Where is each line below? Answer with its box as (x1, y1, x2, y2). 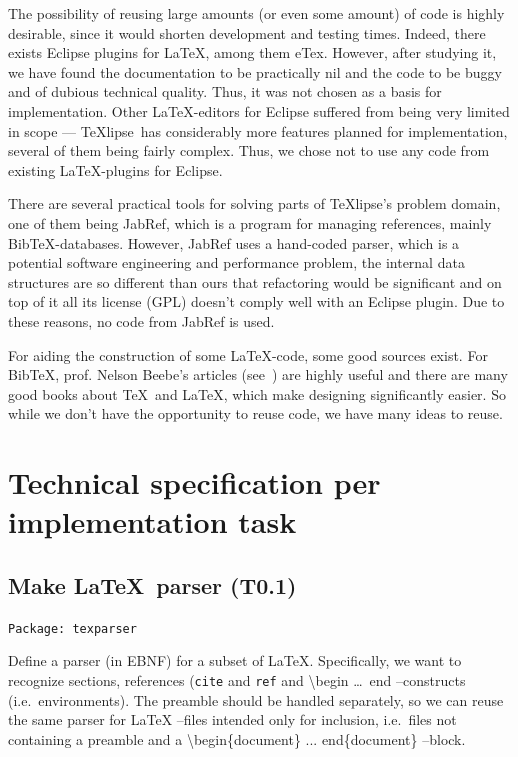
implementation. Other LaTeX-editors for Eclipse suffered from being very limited (8, 100, 510, 121)
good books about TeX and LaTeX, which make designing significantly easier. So (8, 383, 506, 404)
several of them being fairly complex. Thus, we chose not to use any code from (8, 140, 490, 161)
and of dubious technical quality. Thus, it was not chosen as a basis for (8, 81, 442, 102)
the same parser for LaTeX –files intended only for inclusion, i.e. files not (8, 709, 457, 730)
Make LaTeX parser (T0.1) (8, 569, 297, 600)
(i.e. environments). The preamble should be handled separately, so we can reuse (8, 689, 504, 710)
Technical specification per (8, 462, 381, 503)
